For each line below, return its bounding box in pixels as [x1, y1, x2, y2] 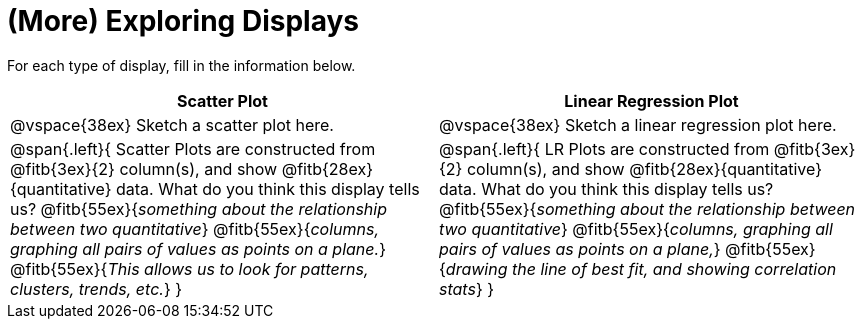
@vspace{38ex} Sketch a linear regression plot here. [439, 114, 837, 135]
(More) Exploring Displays [7, 4, 359, 38]
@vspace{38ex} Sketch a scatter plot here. [10, 114, 334, 135]
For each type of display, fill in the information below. [7, 56, 356, 74]
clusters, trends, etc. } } [10, 278, 183, 299]
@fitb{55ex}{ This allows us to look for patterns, [10, 258, 369, 279]
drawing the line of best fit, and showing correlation [445, 258, 837, 279]
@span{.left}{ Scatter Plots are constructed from [10, 138, 376, 159]
